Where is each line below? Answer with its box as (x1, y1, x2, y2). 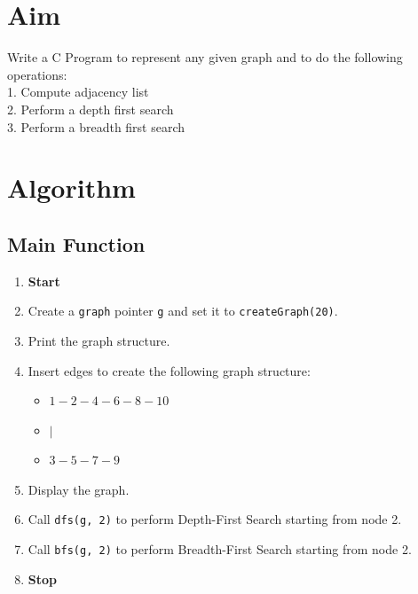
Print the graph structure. (28, 331, 170, 349)
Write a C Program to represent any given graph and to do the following (7, 48, 403, 66)
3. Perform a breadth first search (7, 117, 185, 136)
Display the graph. (28, 480, 130, 498)
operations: (7, 65, 67, 83)
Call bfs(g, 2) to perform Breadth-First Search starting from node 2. (28, 540, 412, 559)
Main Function (7, 230, 146, 257)
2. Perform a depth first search (7, 99, 174, 118)
